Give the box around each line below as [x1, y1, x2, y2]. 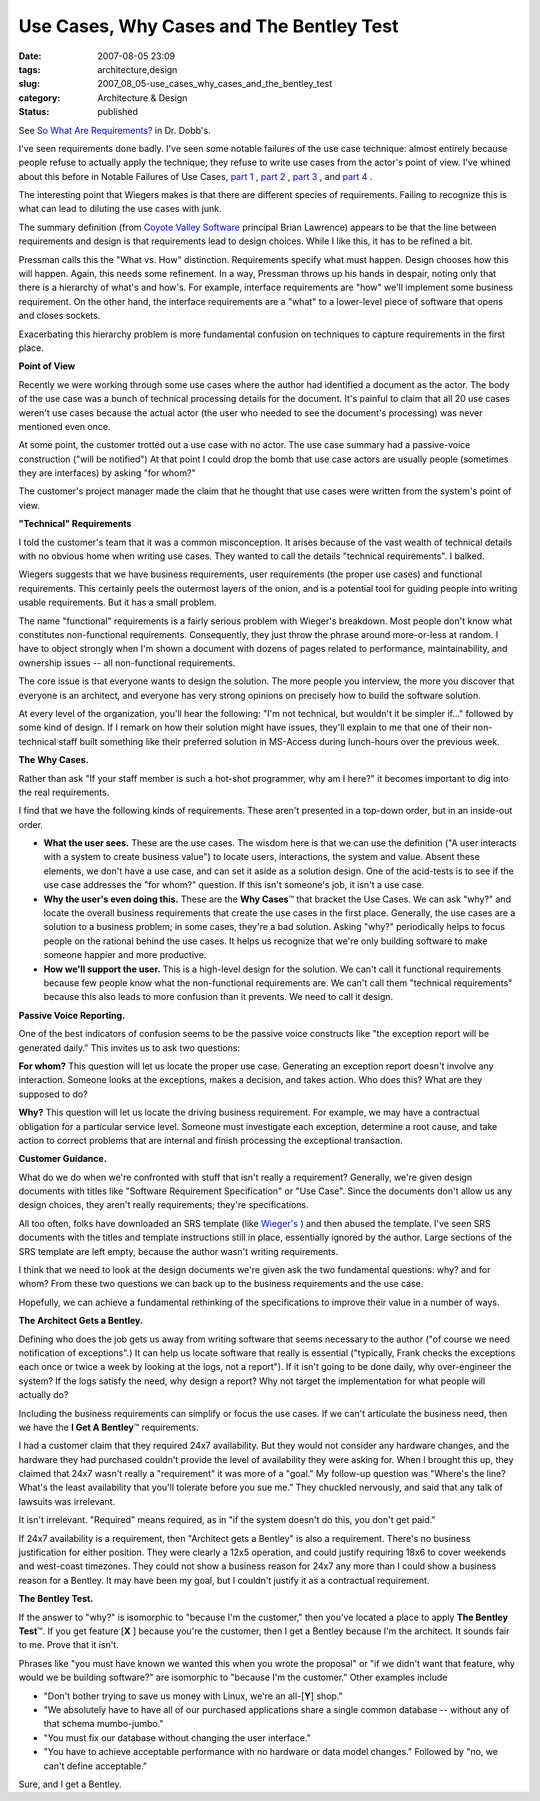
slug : [18, 78, 40, 90]
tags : [18, 63, 41, 75]
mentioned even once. [18, 420, 111, 432]
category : [18, 91, 61, 104]
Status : [18, 106, 50, 118]
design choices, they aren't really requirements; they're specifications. [18, 1199, 309, 1211]
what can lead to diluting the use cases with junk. [18, 203, 222, 215]
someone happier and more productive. [43, 949, 207, 961]
